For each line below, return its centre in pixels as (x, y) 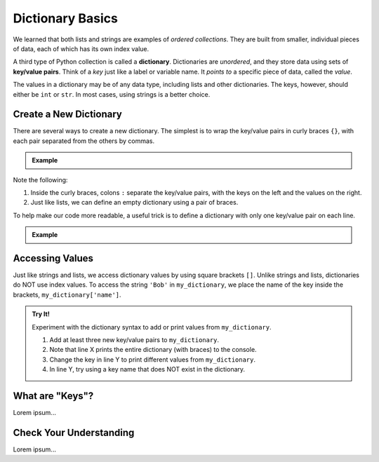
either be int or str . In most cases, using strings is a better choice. (112, 94)
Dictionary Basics (66, 18)
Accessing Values (53, 258)
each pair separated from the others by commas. (84, 141)
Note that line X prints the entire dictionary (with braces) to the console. (153, 350)
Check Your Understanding (74, 432)
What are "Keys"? (53, 396)
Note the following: (40, 179)
